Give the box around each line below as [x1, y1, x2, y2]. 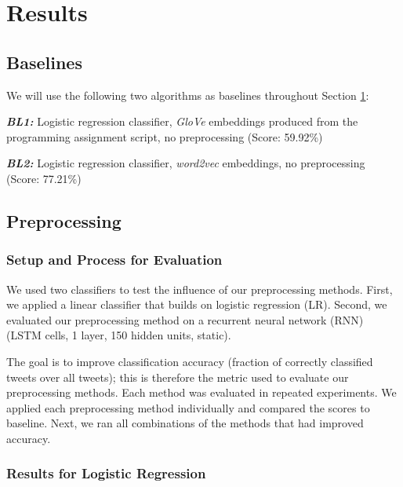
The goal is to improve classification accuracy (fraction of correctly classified [6, 353, 373, 369]
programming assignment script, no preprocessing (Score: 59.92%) [6, 128, 323, 145]
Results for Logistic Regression [6, 463, 206, 483]
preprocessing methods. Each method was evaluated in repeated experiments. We [6, 384, 397, 401]
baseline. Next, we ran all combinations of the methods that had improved [6, 415, 364, 431]
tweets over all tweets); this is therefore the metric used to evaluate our [6, 368, 349, 385]
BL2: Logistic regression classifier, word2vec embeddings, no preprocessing [6, 155, 365, 171]
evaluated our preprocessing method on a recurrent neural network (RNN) [6, 311, 364, 328]
